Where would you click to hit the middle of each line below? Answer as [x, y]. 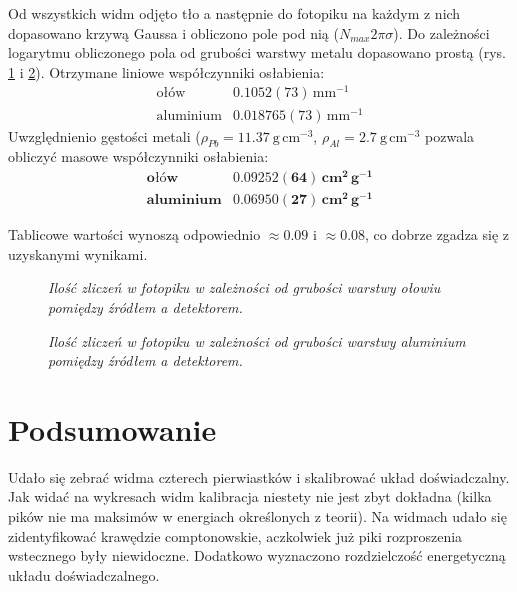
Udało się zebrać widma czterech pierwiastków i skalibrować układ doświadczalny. [259, 476]
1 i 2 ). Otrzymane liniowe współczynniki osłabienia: [166, 71]
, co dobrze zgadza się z [437, 234]
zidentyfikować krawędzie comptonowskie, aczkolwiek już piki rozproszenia [235, 535]
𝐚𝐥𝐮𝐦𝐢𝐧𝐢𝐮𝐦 [184, 200]
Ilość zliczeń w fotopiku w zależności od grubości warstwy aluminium [257, 340]
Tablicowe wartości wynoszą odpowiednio [134, 234]
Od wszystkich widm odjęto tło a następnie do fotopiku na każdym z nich [234, 13]
